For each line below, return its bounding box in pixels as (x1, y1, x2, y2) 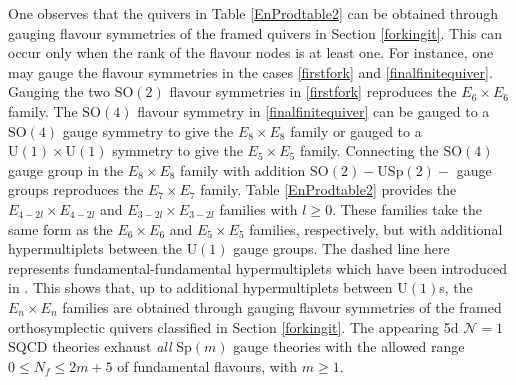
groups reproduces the (8, 179, 144, 200)
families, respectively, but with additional (249, 218, 503, 239)
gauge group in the (8, 159, 124, 180)
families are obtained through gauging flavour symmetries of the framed (62, 296, 502, 317)
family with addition (180, 159, 306, 180)
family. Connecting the (299, 140, 439, 161)
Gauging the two (8, 81, 110, 102)
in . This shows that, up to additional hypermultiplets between (8, 277, 393, 298)
